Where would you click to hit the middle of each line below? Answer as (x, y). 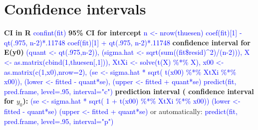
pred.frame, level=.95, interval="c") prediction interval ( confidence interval (129, 91)
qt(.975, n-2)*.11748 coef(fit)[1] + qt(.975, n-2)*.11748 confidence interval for (127, 42)
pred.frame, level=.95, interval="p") (59, 121)
